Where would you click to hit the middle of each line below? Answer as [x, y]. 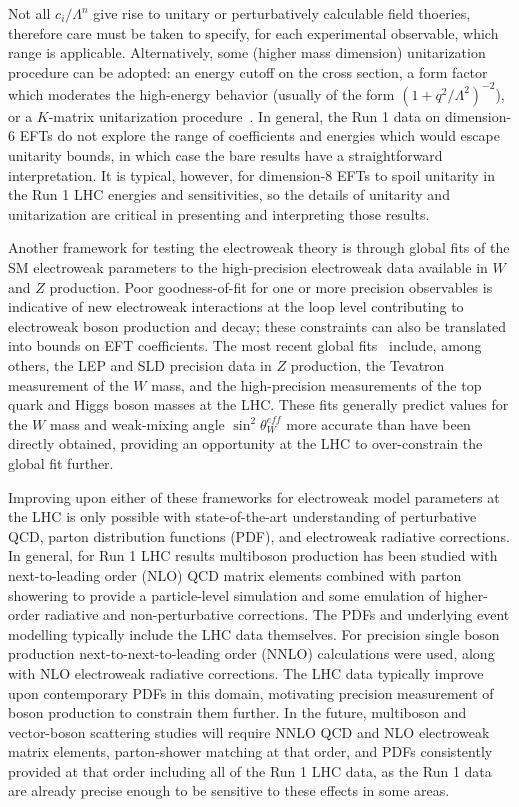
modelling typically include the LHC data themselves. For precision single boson [254, 633]
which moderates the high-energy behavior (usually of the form [201, 93]
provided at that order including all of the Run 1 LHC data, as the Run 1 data [250, 770]
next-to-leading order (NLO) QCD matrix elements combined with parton [235, 574]
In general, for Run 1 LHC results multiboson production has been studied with [253, 555]
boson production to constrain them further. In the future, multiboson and [237, 712]
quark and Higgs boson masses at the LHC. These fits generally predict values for [258, 404]
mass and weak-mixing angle [137, 423]
